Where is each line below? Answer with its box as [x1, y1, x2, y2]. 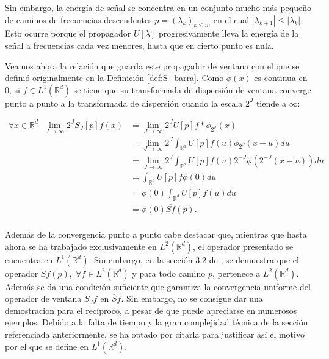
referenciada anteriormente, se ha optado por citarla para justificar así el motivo [5, 328, 305, 341]
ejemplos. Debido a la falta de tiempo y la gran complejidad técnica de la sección [5, 316, 308, 329]
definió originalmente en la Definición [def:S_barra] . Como [5, 71, 224, 84]
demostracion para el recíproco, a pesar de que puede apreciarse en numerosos [5, 304, 297, 316]
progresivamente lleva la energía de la [158, 27, 299, 40]
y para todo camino [132, 266, 206, 279]
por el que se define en [5, 339, 89, 352]
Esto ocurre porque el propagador [5, 27, 131, 40]
